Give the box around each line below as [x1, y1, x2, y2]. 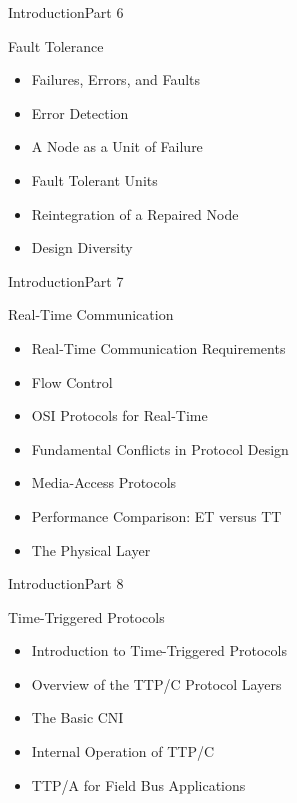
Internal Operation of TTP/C [31, 741, 215, 762]
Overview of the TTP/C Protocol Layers [31, 673, 282, 694]
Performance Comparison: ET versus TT [31, 505, 282, 526]
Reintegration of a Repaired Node [31, 203, 239, 224]
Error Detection [31, 102, 129, 123]
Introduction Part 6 [8, 2, 124, 22]
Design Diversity [31, 237, 133, 258]
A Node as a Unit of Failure [31, 136, 203, 157]
